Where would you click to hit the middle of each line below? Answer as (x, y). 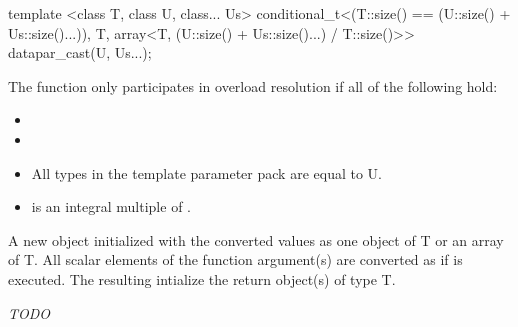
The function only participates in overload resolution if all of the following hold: (253, 85)
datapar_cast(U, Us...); (80, 52)
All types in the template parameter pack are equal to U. (206, 172)
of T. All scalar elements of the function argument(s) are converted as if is (235, 259)
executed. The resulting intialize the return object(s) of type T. (202, 278)
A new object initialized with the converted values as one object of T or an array (256, 239)
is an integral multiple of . (111, 206)
